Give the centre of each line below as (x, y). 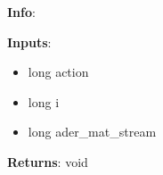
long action (58, 72)
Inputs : (29, 42)
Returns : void (48, 161)
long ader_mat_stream (92, 132)
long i (44, 101)
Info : (21, 12)
